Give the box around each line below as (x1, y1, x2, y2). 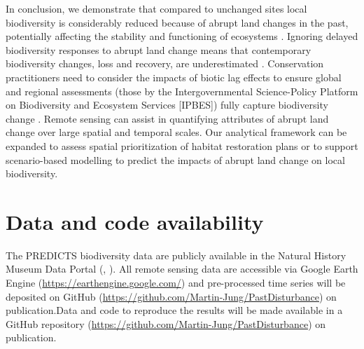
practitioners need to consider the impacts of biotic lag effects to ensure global (6, 69, 342, 84)
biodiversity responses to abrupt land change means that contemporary (6, 42, 311, 57)
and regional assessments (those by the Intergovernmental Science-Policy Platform (6, 83, 358, 98)
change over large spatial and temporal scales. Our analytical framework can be (6, 125, 347, 139)
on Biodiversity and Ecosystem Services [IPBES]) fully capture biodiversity (6, 97, 328, 112)
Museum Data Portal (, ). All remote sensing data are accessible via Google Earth (6, 261, 358, 276)
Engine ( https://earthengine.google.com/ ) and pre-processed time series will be (6, 275, 346, 290)
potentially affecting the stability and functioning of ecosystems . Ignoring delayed (6, 29, 358, 43)
